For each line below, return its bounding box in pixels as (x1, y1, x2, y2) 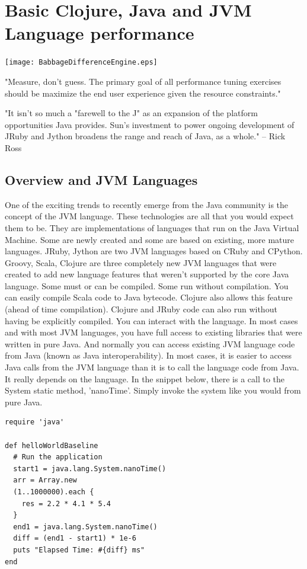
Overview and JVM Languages (5, 170, 198, 188)
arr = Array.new (13, 476, 77, 485)
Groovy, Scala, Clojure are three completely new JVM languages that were (5, 256, 277, 268)
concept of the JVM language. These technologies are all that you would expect (5, 210, 294, 222)
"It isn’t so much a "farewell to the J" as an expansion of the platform (5, 107, 258, 119)
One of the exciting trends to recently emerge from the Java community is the (5, 198, 289, 210)
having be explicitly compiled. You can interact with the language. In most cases (5, 314, 298, 327)
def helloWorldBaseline (5, 441, 98, 450)
